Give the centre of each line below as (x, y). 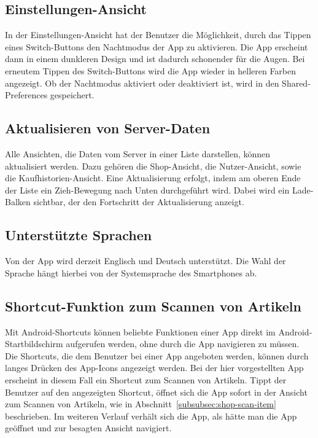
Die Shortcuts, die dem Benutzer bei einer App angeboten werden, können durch (157, 355)
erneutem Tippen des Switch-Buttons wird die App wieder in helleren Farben (151, 70)
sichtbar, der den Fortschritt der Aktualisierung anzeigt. (139, 202)
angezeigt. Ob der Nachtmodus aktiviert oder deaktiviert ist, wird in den (142, 83)
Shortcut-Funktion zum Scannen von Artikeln (153, 306)
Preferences (26, 95)
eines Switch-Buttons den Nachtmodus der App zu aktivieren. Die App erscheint (157, 46)
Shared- (296, 83)
